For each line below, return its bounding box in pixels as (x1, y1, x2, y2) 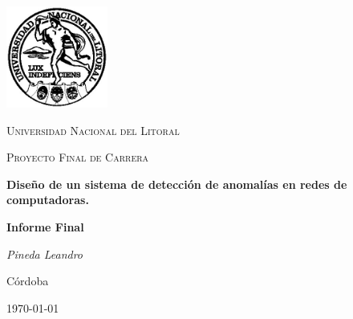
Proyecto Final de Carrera (6, 149, 149, 166)
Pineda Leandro (6, 245, 83, 262)
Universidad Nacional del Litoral (6, 121, 180, 138)
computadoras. (6, 191, 89, 208)
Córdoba (6, 272, 49, 289)
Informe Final (6, 218, 84, 235)
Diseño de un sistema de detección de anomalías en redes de (6, 175, 347, 192)
